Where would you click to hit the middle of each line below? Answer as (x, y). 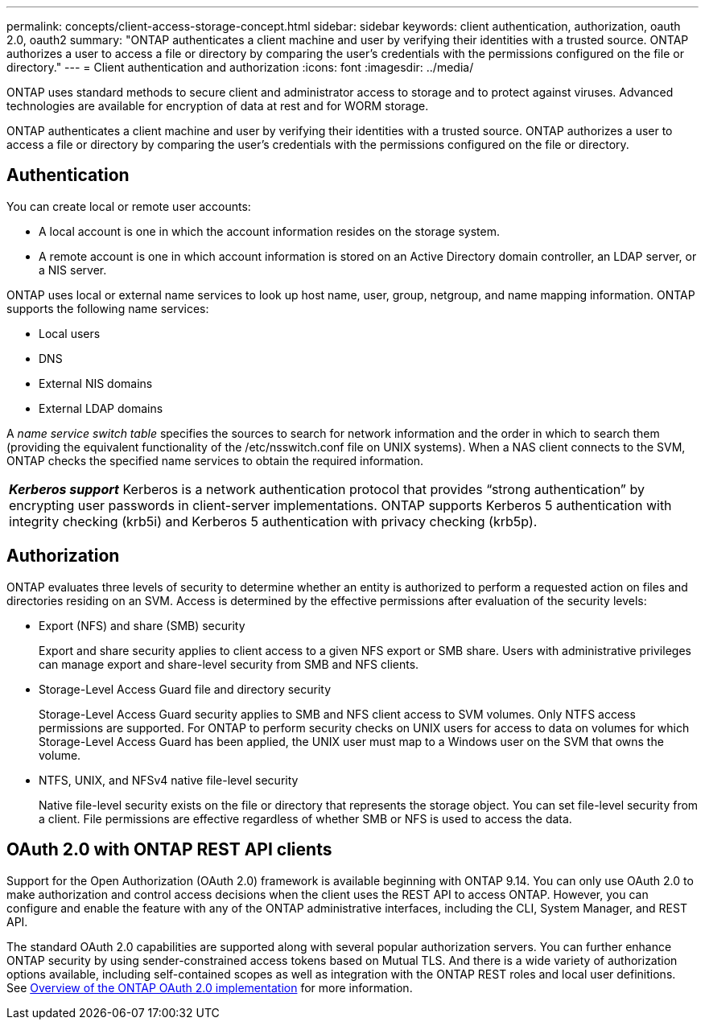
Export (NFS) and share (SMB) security (142, 625)
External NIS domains (96, 383)
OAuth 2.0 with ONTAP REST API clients (169, 850)
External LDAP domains (101, 408)
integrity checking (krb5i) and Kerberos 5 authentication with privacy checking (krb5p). (273, 521)
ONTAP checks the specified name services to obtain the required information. (215, 460)
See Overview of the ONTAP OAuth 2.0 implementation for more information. (210, 987)
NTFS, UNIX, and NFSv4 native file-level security (169, 780)
